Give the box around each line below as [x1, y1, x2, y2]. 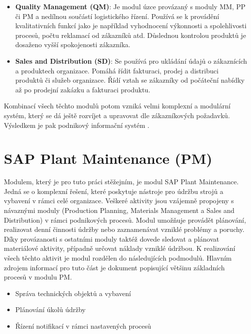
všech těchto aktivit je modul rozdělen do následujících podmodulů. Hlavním [4, 253, 232, 263]
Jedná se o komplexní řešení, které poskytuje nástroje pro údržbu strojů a [4, 186, 223, 196]
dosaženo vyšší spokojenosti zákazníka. [15, 39, 131, 50]
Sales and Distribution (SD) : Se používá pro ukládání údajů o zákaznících [15, 55, 247, 66]
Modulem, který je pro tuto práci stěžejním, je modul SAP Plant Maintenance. [4, 176, 239, 187]
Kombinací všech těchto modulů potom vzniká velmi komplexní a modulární [4, 101, 231, 111]
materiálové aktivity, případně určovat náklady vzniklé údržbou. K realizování [4, 243, 235, 253]
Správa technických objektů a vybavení [15, 288, 131, 298]
